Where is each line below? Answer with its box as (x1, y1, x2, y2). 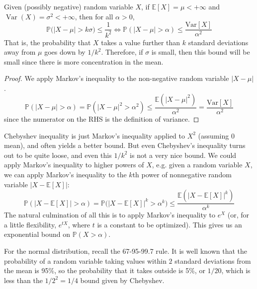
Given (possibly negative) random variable (4, 1, 133, 11)
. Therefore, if (101, 47, 143, 57)
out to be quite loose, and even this (4, 149, 112, 160)
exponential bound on (4, 229, 71, 239)
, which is (221, 265, 251, 276)
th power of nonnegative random (132, 169, 232, 179)
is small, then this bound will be (151, 47, 250, 57)
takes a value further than (101, 37, 180, 47)
